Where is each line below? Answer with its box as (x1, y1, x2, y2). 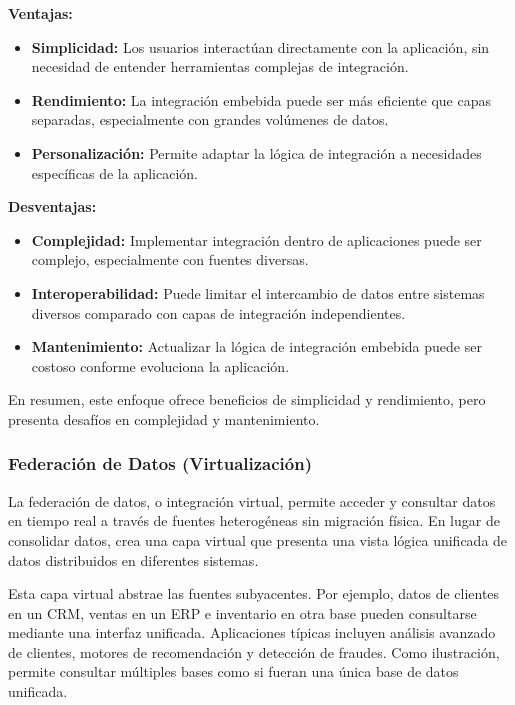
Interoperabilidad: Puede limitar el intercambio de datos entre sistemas (31, 282, 485, 303)
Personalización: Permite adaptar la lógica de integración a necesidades (31, 142, 482, 163)
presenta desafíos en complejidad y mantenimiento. (8, 408, 320, 429)
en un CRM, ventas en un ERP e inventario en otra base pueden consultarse (8, 602, 477, 623)
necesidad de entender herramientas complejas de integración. (31, 56, 409, 77)
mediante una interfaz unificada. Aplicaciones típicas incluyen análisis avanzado (8, 622, 496, 643)
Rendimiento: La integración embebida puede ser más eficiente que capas (31, 89, 491, 110)
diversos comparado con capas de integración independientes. (31, 302, 406, 323)
